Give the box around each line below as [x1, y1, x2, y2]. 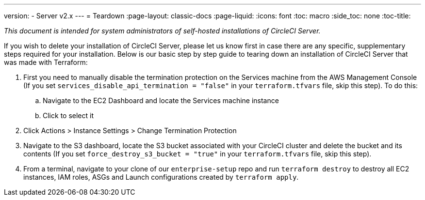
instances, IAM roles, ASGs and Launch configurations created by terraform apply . [23, 173, 299, 181]
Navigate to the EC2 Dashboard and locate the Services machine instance [43, 96, 279, 105]
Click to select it [43, 111, 94, 120]
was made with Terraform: [4, 58, 88, 66]
